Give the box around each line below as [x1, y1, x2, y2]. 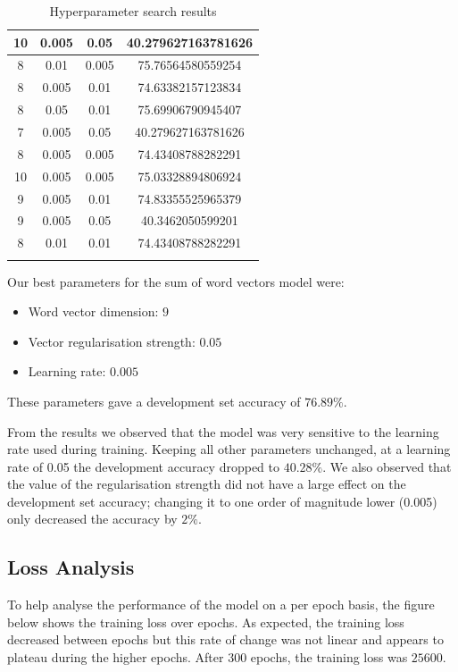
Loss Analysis [7, 553, 135, 581]
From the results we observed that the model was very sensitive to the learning [7, 422, 439, 441]
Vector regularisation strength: [28, 332, 196, 350]
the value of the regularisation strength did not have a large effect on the [7, 475, 406, 493]
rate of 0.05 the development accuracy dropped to [7, 457, 280, 475]
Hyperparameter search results [49, 2, 217, 20]
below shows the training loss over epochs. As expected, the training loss [7, 612, 404, 631]
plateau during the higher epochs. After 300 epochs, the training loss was [7, 648, 408, 667]
